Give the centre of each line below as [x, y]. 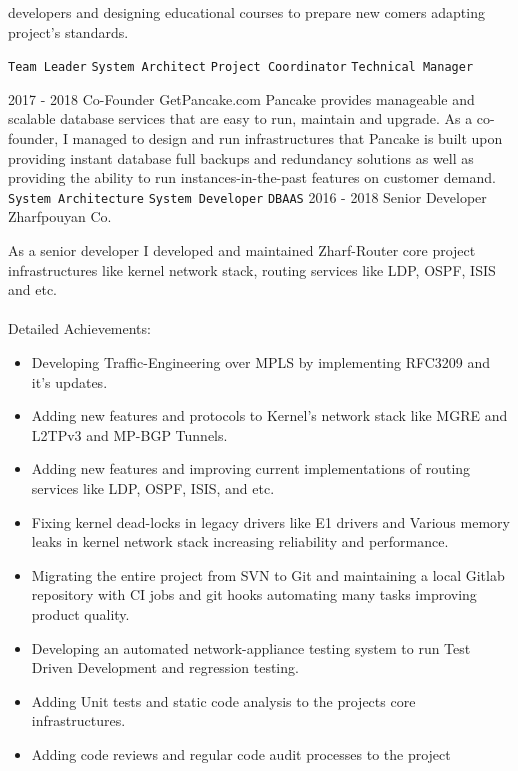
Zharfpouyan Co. [60, 216]
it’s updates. [69, 381]
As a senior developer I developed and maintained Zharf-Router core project [242, 250]
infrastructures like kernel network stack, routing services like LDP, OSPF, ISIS [252, 269]
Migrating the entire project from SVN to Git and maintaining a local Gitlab [268, 574]
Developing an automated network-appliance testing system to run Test [251, 647]
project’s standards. [68, 31]
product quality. [80, 613]
